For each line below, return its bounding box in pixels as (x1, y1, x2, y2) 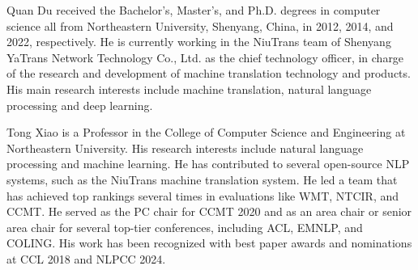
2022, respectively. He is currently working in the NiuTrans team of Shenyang (6, 33, 391, 50)
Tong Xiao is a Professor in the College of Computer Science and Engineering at (6, 124, 406, 141)
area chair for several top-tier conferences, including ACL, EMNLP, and (6, 218, 363, 235)
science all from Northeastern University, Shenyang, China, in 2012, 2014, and (6, 17, 394, 34)
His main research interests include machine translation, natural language (6, 80, 372, 97)
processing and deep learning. (6, 96, 153, 113)
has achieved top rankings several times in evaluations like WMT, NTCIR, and (6, 187, 399, 204)
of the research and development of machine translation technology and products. (6, 65, 411, 82)
